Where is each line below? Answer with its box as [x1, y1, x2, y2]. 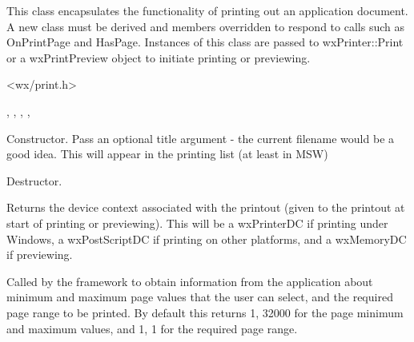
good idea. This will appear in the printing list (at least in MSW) [6, 145, 328, 162]
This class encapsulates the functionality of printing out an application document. [6, 2, 408, 18]
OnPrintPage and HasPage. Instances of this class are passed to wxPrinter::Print [6, 34, 404, 50]
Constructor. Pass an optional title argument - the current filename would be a [6, 129, 395, 146]
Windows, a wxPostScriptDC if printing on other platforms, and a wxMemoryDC [6, 230, 407, 247]
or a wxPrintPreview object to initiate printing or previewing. [6, 49, 311, 66]
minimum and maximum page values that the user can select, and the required [6, 288, 393, 305]
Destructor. [6, 172, 62, 189]
